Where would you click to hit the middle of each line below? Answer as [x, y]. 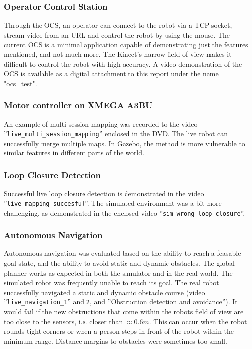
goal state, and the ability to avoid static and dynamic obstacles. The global [119, 263]
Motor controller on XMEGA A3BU [78, 105]
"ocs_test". [21, 83]
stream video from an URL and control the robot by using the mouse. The [117, 34]
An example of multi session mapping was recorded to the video [101, 124]
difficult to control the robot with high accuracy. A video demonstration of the [123, 64]
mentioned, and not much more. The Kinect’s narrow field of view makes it [118, 54]
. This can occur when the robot [198, 321]
